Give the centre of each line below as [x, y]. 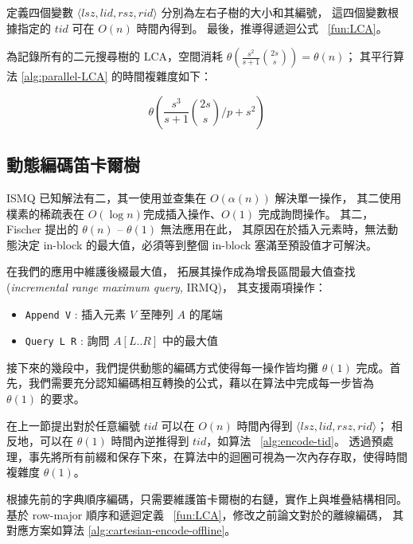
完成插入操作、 [182, 213]
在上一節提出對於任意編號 [73, 425]
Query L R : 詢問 [67, 340]
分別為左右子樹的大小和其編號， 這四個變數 [275, 12]
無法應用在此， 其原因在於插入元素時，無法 [274, 229]
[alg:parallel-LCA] [64, 76]
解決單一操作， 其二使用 [338, 197]
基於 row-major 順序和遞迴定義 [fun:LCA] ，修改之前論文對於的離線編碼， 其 [205, 514]
